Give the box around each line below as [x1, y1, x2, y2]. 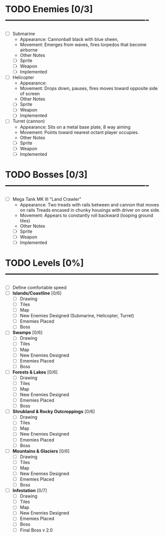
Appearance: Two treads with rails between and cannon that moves [19, 201, 159, 208]
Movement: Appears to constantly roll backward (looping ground [19, 212, 153, 218]
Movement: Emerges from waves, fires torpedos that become [19, 41, 146, 47]
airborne [19, 47, 38, 53]
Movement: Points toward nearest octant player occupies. [19, 129, 139, 135]
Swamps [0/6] [12, 330, 43, 336]
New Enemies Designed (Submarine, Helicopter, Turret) [19, 313, 134, 319]
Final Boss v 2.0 [19, 527, 53, 533]
